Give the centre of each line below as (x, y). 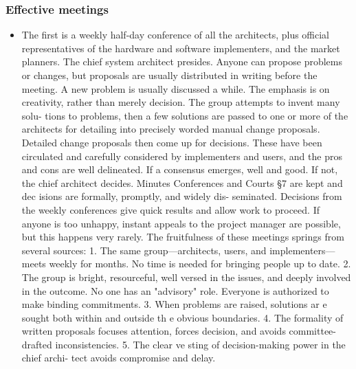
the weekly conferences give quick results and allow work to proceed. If (170, 209)
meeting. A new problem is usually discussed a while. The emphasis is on (176, 88)
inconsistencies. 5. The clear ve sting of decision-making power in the (200, 344)
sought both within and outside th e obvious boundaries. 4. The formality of (182, 317)
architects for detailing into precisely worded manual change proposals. (171, 129)
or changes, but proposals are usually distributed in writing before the (169, 75)
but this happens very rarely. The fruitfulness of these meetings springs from (183, 237)
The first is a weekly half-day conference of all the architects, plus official (176, 35)
